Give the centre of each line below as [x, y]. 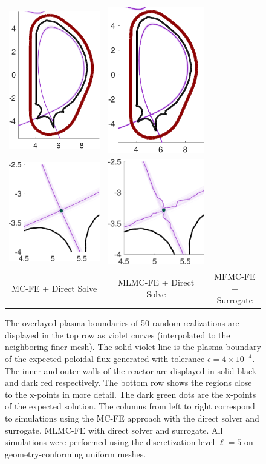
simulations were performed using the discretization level [110, 442]
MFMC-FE [235, 276]
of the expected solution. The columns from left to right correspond [130, 406]
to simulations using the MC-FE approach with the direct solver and [132, 418]
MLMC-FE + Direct [156, 282]
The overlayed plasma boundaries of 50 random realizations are [122, 323]
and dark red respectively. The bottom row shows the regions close [128, 382]
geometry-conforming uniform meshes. [76, 453]
